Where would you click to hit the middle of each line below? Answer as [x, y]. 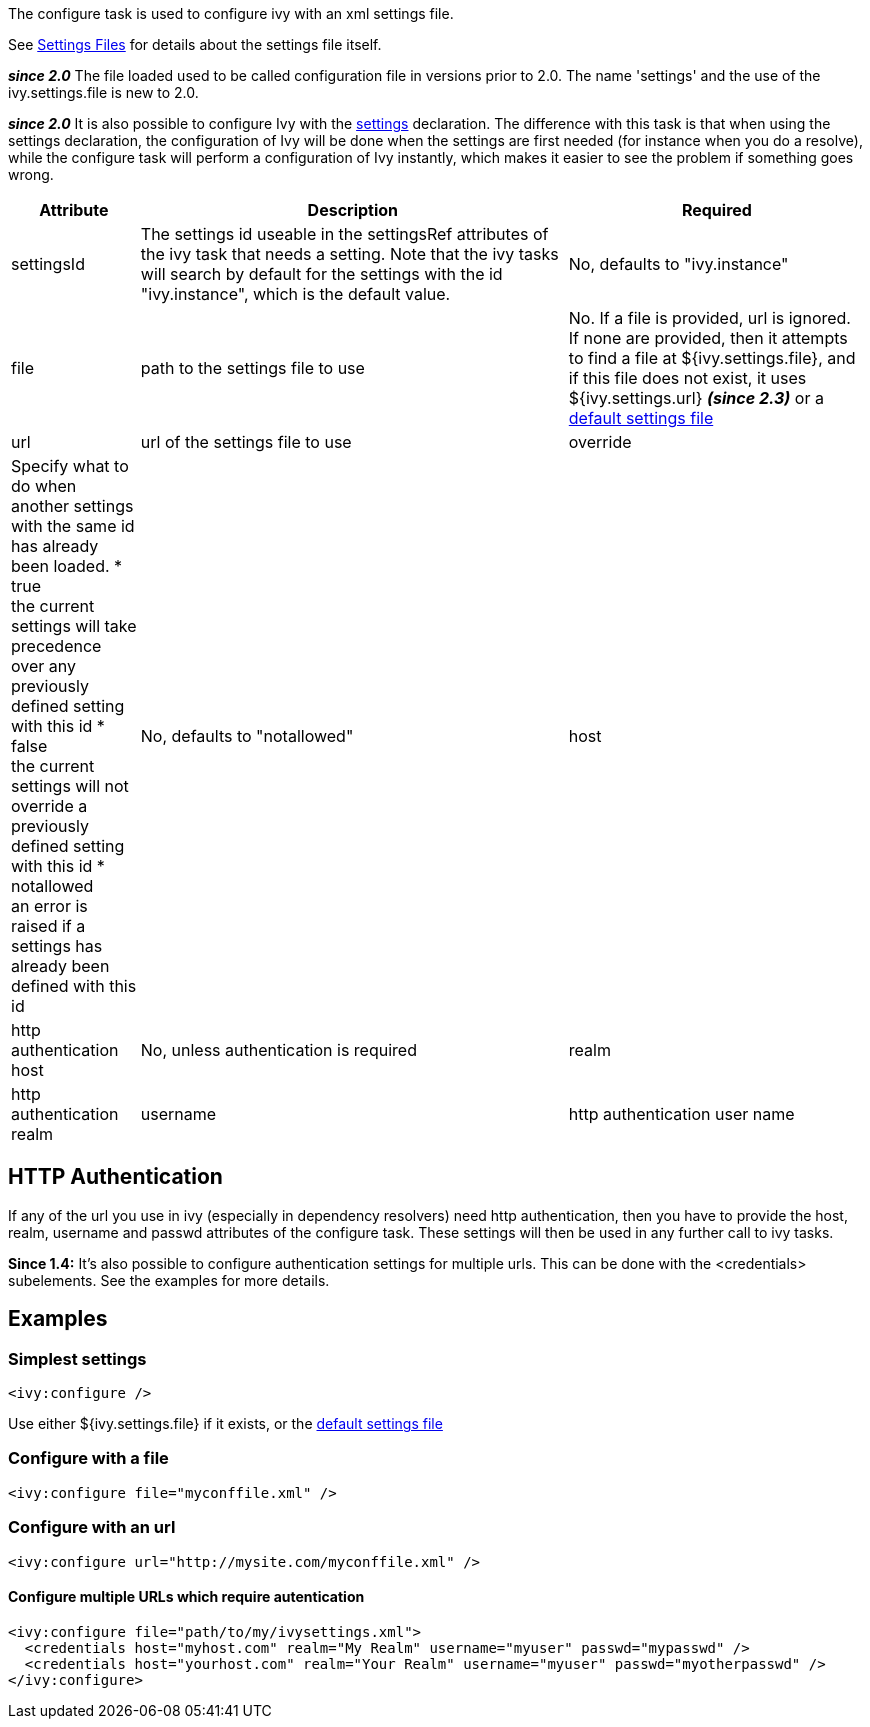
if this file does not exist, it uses [687, 378]
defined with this [74, 986]
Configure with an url [92, 1527]
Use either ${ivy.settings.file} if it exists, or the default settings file [225, 1424]
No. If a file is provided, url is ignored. [709, 318]
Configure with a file [88, 1458]
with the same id [73, 526]
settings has [57, 946]
